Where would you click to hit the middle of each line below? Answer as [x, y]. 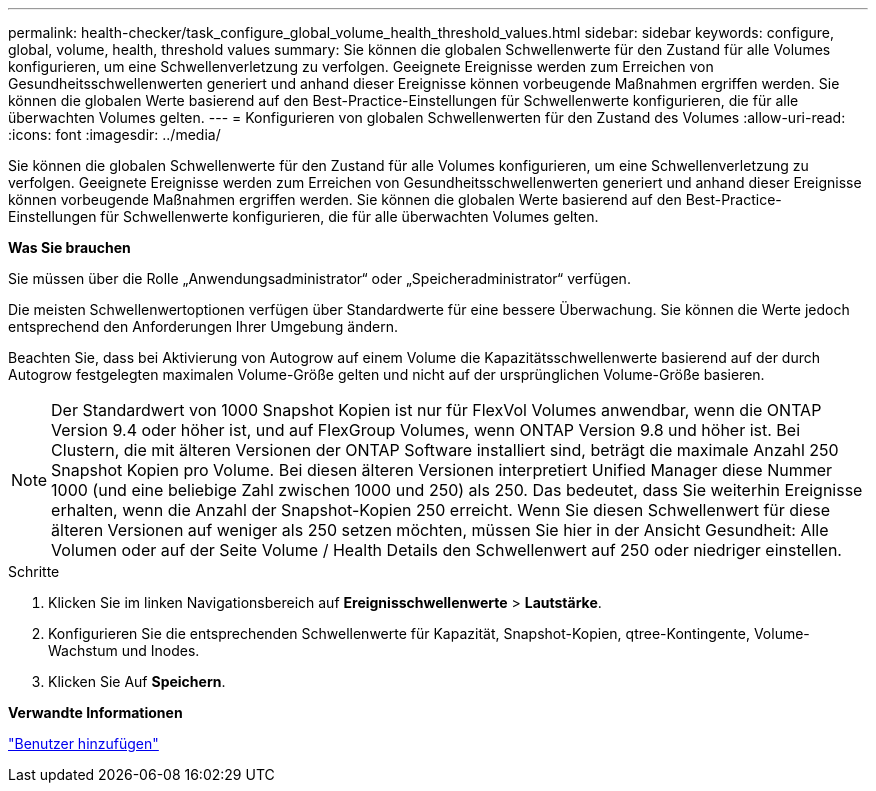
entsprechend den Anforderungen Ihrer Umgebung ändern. [203, 326]
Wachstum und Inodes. [124, 650]
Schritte [34, 571]
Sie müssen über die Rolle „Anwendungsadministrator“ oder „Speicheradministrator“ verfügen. [319, 278]
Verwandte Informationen [95, 712]
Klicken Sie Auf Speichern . [137, 681]
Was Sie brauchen [69, 247]
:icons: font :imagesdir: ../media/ [114, 134]
